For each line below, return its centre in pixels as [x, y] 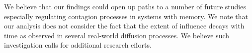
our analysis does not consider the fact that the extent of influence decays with [124, 26]
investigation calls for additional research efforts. [78, 45]
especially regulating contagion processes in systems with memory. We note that [126, 16]
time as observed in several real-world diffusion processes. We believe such [117, 35]
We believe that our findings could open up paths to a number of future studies [125, 6]
